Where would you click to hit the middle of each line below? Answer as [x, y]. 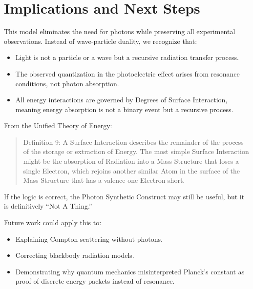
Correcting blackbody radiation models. [75, 255]
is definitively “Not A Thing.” [48, 206]
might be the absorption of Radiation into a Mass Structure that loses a [131, 161]
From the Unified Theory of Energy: [58, 125]
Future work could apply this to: [53, 222]
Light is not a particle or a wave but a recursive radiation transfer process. [127, 57]
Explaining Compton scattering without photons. [89, 239]
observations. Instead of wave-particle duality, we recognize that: [101, 41]
